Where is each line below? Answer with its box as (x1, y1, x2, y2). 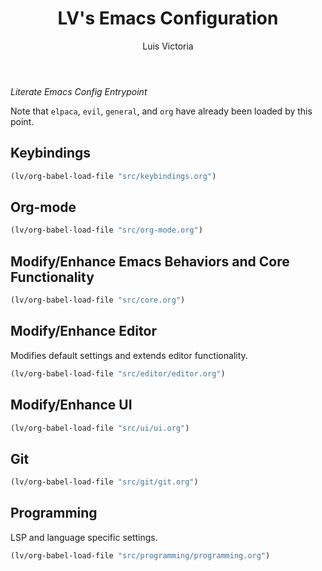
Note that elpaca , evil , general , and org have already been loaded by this (10, 105, 313, 117)
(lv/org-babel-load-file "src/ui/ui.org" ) (10, 423, 190, 433)
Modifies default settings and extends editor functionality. (10, 349, 248, 361)
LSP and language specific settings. (10, 531, 158, 543)
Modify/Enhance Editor (10, 323, 157, 340)
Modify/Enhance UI (10, 397, 133, 414)
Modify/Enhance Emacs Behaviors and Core (10, 253, 290, 270)
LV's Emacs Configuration (57, 7, 279, 30)
